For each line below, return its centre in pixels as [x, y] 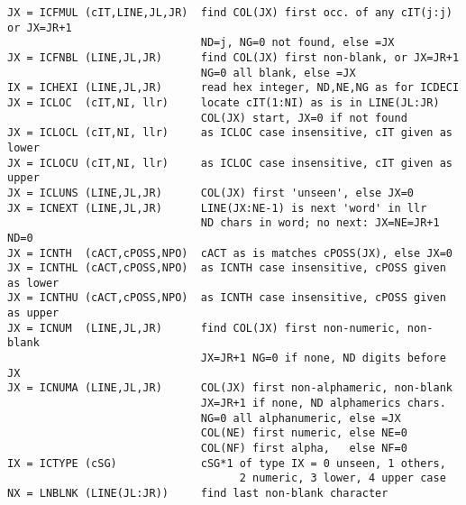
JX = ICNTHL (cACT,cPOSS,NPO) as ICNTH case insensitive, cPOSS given [227, 268]
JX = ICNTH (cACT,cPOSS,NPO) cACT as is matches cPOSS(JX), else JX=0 [230, 253]
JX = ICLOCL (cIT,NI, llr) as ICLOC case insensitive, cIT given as [230, 133]
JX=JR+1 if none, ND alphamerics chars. [323, 404]
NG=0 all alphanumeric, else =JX [301, 418]
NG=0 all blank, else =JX [278, 73]
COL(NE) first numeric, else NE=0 [304, 433]
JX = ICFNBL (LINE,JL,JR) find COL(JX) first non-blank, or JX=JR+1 [233, 57]
